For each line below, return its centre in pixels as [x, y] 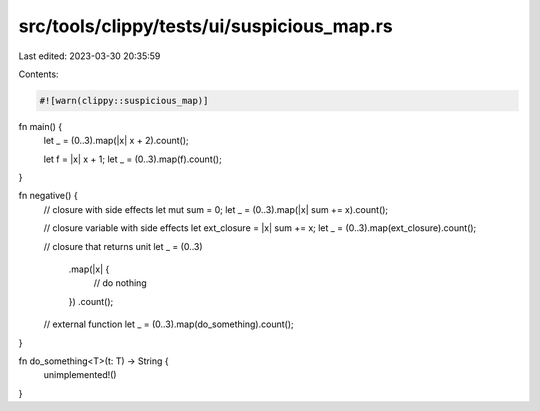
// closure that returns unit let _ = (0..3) [123, 246]
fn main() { [40, 126]
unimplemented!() [80, 375]
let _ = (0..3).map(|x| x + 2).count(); [116, 141]
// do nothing [120, 283]
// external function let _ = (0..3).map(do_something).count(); [168, 324]
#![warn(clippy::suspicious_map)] [124, 100]
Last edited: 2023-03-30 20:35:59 [89, 56]
